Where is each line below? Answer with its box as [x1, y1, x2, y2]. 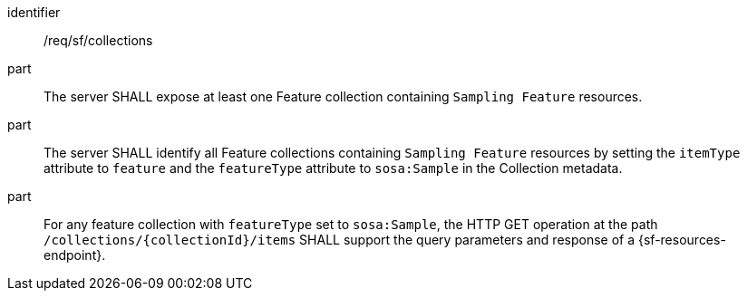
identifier [7, 5, 61, 20]
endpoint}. [44, 247, 106, 263]
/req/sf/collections [44, 33, 153, 48]
